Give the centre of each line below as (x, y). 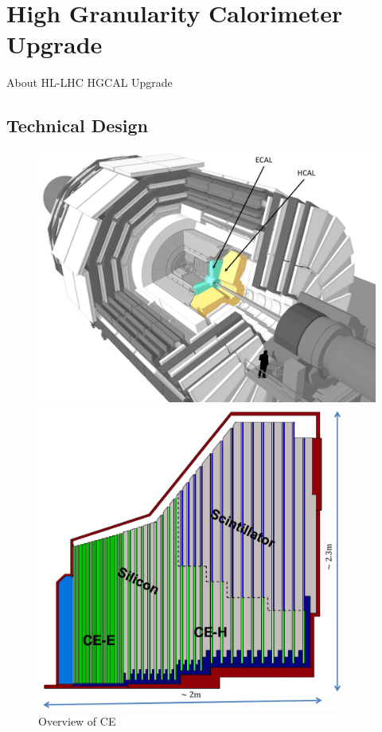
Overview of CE (77, 720)
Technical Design (77, 125)
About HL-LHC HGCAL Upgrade (90, 82)
